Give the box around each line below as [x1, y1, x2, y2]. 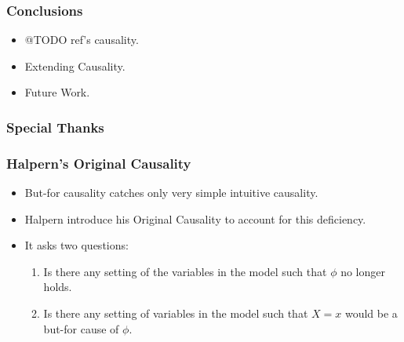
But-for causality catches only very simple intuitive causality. [24, 184, 318, 201]
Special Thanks [6, 117, 104, 136]
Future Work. [24, 84, 90, 100]
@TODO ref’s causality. [24, 31, 139, 48]
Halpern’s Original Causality [6, 153, 191, 173]
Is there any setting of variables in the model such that [43, 305, 308, 322]
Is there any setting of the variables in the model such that [43, 263, 327, 279]
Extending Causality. [24, 57, 126, 74]
